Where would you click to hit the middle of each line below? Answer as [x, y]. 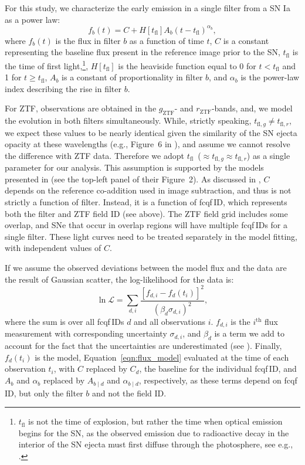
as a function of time [167, 40]
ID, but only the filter [44, 393]
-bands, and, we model [252, 108]
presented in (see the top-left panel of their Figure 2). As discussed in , [133, 179]
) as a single [268, 155]
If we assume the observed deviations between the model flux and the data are [146, 267]
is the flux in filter [88, 40]
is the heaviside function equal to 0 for [187, 65]
